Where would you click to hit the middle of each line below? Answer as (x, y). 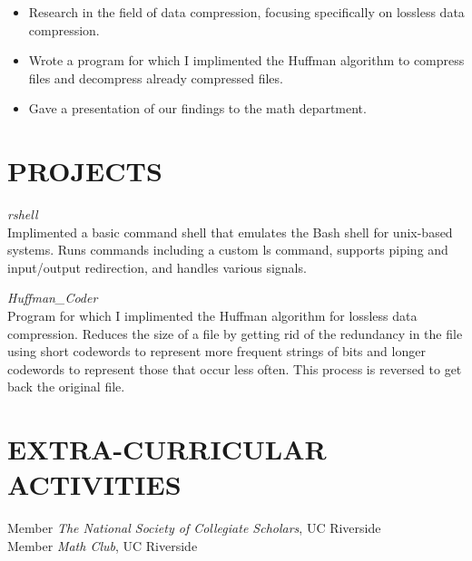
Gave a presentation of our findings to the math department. (197, 108)
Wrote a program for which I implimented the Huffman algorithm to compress (246, 60)
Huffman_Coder (53, 298)
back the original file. (66, 387)
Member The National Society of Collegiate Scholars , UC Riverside (194, 528)
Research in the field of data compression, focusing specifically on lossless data (246, 12)
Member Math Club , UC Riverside (103, 545)
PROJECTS (85, 171)
